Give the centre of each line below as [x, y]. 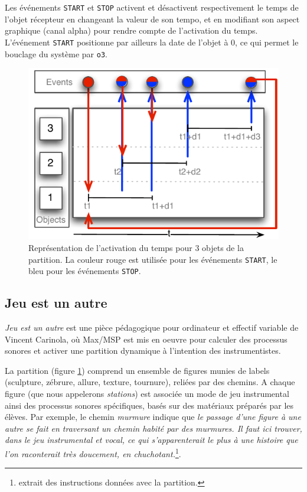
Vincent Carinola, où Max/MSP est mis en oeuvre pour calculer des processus [146, 339]
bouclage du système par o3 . [56, 53]
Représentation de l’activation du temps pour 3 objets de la [136, 247]
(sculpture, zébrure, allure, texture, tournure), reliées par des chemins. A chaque [150, 382]
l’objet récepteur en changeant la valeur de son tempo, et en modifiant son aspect [152, 19]
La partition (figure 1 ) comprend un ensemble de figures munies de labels [137, 370]
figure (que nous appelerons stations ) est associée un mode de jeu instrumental [147, 394]
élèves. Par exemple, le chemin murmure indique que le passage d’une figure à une [153, 417]
